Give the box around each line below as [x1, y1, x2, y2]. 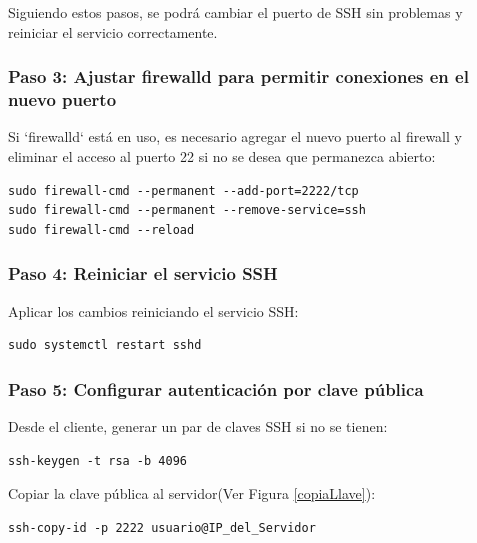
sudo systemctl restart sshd [8, 338, 202, 353]
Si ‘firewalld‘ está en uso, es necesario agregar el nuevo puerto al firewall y [8, 126, 462, 147]
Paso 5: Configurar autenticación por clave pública [8, 376, 424, 401]
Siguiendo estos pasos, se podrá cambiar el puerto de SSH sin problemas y [8, 2, 463, 22]
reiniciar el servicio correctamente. [8, 21, 218, 42]
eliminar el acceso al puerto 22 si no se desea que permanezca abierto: [8, 145, 436, 166]
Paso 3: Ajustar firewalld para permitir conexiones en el [8, 64, 469, 89]
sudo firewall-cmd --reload [8, 222, 195, 237]
